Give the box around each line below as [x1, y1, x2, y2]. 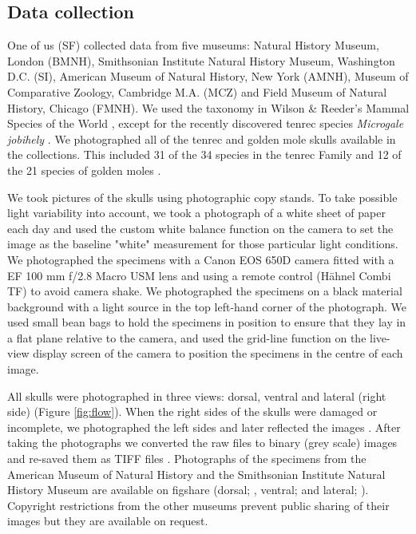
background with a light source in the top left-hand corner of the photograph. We [7, 298, 407, 314]
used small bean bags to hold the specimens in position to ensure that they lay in [7, 314, 406, 330]
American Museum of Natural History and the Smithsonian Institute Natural [7, 465, 386, 482]
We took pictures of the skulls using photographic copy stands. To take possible [7, 188, 398, 205]
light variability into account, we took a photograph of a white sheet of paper [7, 204, 386, 221]
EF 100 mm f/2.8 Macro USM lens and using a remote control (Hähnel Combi [7, 267, 391, 283]
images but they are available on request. [7, 512, 208, 529]
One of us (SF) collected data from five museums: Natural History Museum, [7, 37, 379, 53]
